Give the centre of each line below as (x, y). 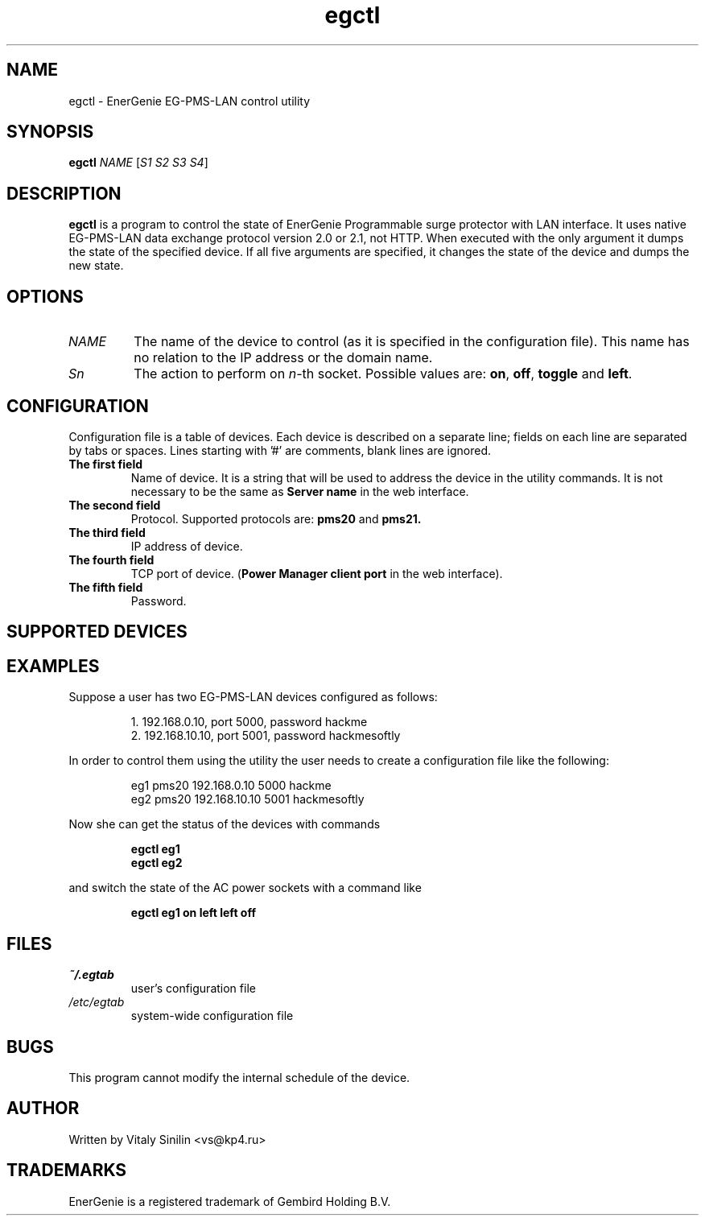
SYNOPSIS (50, 132)
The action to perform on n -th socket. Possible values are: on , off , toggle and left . (383, 374)
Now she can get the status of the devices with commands (225, 824)
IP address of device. (187, 546)
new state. (96, 266)
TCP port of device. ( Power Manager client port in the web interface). (317, 573)
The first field (106, 464)
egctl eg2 (157, 863)
